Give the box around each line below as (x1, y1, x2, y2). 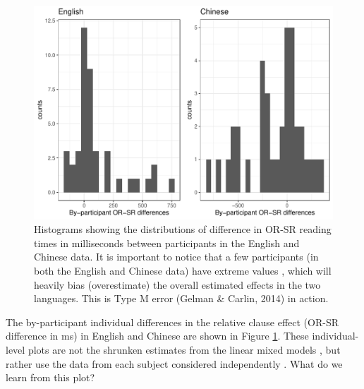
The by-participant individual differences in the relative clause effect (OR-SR (6, 314, 339, 329)
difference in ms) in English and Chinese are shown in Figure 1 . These (6, 328, 309, 343)
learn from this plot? (6, 370, 95, 385)
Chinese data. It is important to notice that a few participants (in (34, 249, 319, 264)
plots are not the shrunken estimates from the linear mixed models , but (28, 342, 341, 357)
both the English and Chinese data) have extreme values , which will (34, 263, 332, 278)
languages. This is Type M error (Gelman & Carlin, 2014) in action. (34, 291, 329, 306)
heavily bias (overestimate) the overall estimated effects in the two (34, 277, 321, 292)
